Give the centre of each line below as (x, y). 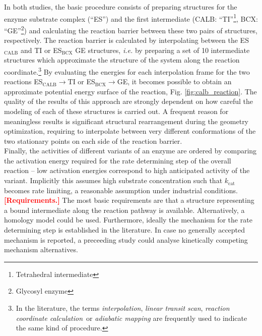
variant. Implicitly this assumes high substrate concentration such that (113, 180)
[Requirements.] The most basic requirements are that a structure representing (129, 200)
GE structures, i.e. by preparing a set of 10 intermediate (162, 50)
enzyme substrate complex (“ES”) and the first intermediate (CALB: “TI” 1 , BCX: (131, 18)
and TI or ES (41, 50)
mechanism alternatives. (41, 249)
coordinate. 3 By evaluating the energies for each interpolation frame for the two (127, 71)
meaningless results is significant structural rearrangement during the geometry (126, 121)
